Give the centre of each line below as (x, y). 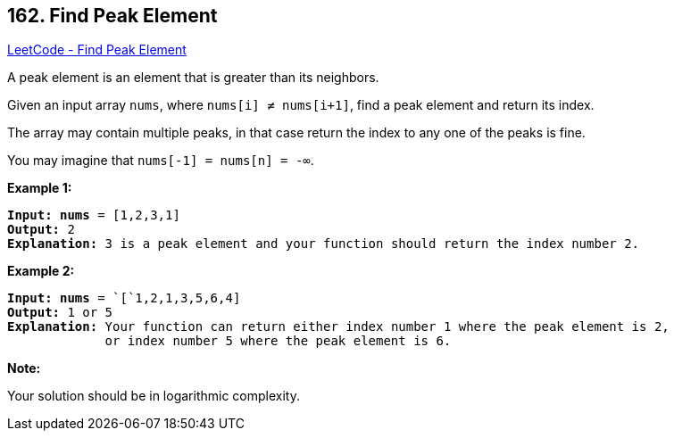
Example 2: (41, 271)
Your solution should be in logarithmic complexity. (154, 396)
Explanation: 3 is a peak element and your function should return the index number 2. (324, 244)
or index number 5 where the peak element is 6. (278, 341)
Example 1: (40, 188)
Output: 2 (41, 230)
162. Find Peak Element (112, 16)
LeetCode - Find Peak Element (97, 50)
